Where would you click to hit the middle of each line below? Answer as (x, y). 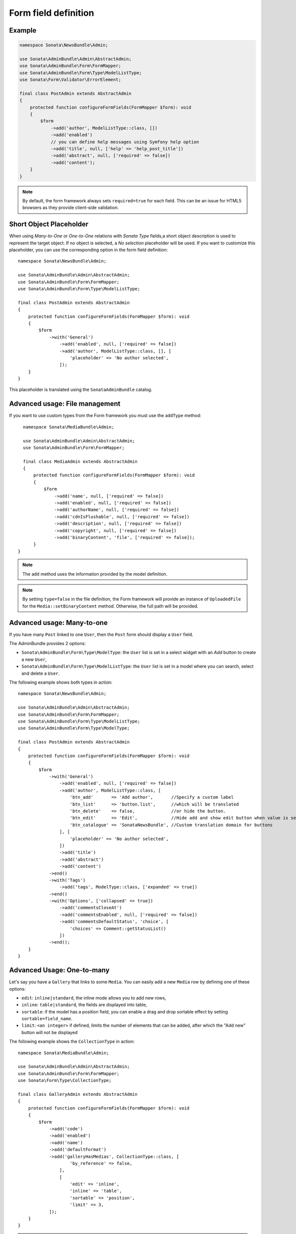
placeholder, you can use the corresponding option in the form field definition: (88, 250)
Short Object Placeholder (49, 224)
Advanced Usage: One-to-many (59, 970)
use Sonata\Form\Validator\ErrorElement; (70, 80)
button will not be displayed (50, 1032)
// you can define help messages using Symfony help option (125, 142)
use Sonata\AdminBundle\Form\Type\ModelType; (74, 728)
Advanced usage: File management (65, 404)
